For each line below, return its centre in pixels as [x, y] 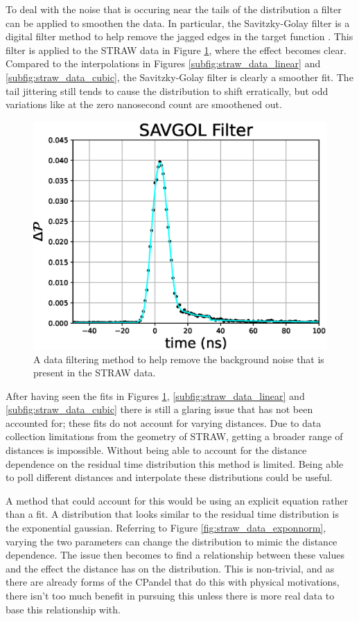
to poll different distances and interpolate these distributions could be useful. [169, 477]
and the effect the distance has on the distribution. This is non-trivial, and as [170, 568]
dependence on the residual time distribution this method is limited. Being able [175, 463]
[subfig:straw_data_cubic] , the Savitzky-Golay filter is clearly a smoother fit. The [179, 77]
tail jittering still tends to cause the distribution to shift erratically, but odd [167, 90]
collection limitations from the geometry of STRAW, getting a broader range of [174, 436]
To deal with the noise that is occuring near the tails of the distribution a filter [174, 9]
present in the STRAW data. [95, 373]
